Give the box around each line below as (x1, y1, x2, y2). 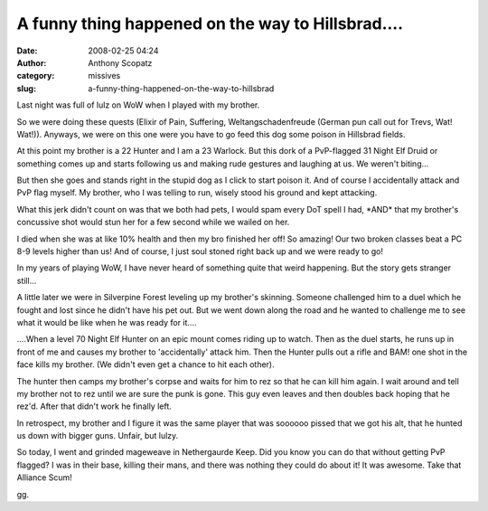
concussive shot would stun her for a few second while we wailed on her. (16, 217, 290, 228)
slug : (16, 82, 36, 94)
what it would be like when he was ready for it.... (16, 317, 197, 327)
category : (16, 71, 55, 81)
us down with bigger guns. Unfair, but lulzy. (16, 431, 179, 441)
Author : (16, 57, 47, 68)
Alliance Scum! (16, 472, 72, 483)
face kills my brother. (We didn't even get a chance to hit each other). (16, 359, 275, 370)
